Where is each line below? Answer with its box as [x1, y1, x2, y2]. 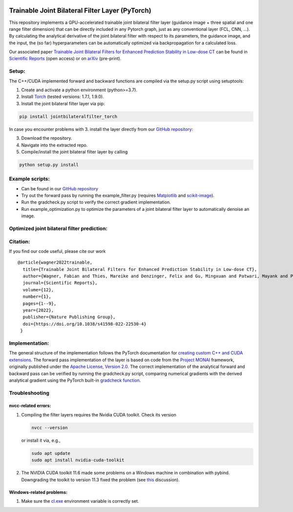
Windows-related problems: [9, 489, 68, 495]
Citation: [9, 238, 30, 245]
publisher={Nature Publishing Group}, [22, 314, 116, 320]
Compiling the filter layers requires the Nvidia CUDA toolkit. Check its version [21, 411, 177, 417]
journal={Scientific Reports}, [22, 280, 98, 286]
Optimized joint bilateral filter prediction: [9, 225, 107, 232]
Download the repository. [21, 135, 72, 141]
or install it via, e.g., [21, 437, 61, 443]
